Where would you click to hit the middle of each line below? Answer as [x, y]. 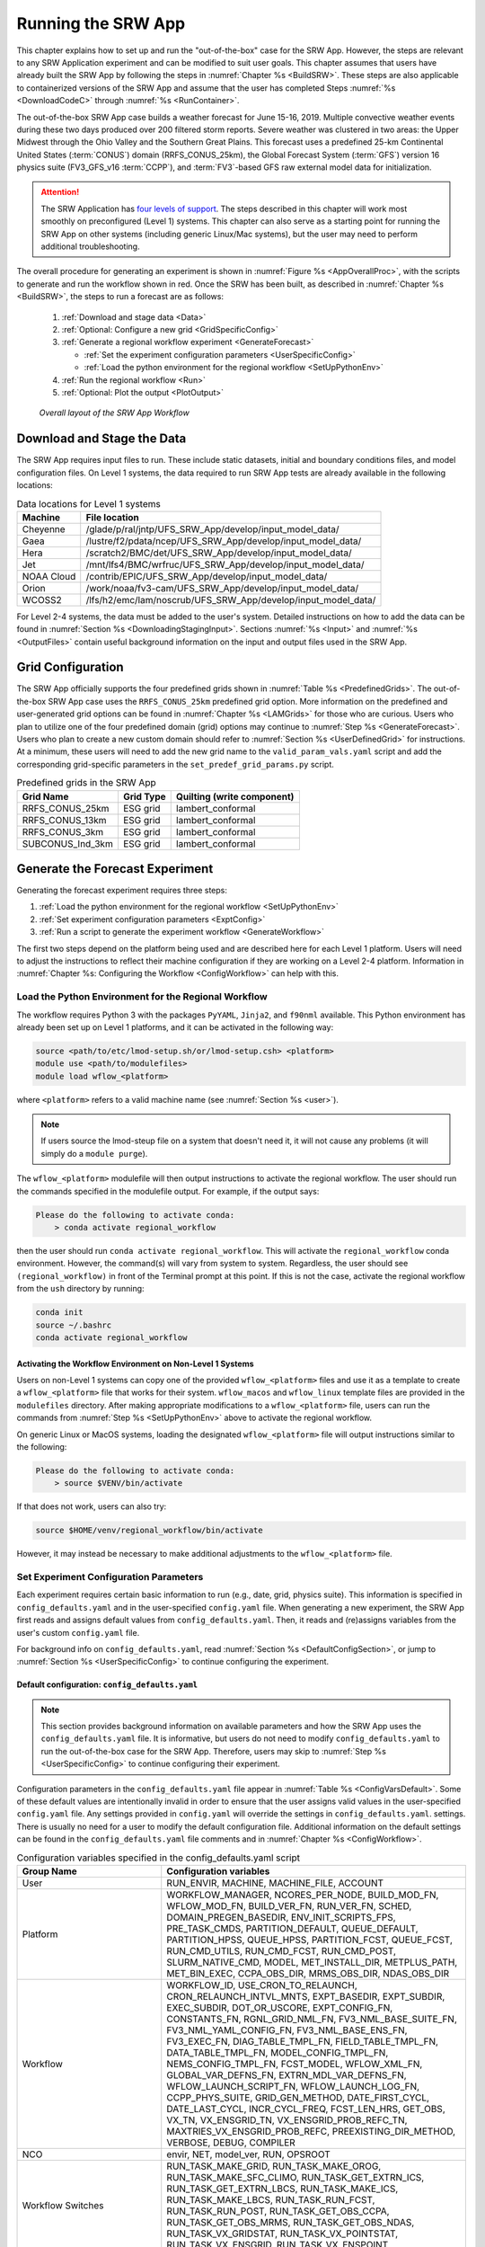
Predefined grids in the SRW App [86, 783]
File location [112, 517]
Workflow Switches [63, 2205]
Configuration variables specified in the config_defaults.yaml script [159, 1858]
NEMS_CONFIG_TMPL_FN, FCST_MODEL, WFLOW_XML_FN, [295, 2064]
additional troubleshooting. [90, 246]
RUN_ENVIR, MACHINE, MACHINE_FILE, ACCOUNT [275, 1883]
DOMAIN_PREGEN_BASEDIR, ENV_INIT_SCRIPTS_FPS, [281, 1917]
